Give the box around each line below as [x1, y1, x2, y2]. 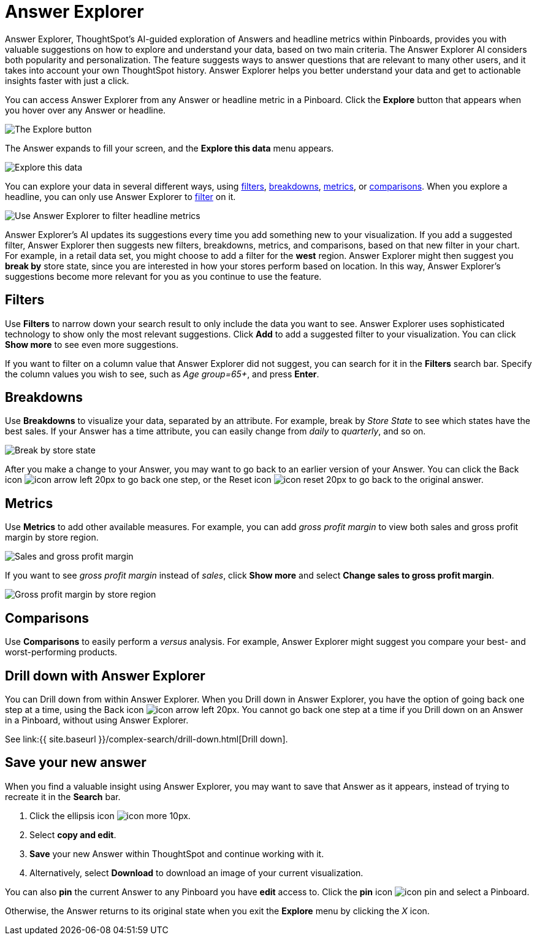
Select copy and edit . [29, 829, 116, 840]
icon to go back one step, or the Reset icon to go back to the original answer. [5, 474, 484, 485]
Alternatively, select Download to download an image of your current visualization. [29, 867, 364, 878]
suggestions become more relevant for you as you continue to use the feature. [5, 271, 322, 282]
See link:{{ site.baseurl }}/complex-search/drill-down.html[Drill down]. [5, 733, 288, 744]
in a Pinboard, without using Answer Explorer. [5, 714, 189, 725]
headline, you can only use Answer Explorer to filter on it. [5, 191, 236, 202]
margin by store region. [5, 532, 99, 543]
